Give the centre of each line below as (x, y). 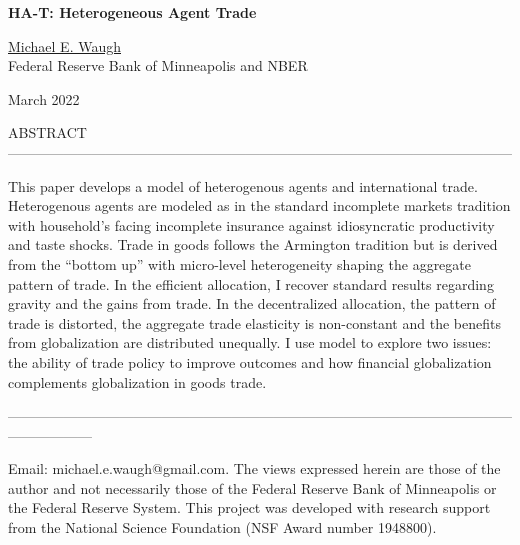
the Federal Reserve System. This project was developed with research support (249, 507)
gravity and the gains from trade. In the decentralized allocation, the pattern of (252, 303)
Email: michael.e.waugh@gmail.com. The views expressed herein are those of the (254, 468)
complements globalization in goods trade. (137, 381)
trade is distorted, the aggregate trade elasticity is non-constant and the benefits (254, 322)
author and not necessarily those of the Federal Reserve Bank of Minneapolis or (252, 487)
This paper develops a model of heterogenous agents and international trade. (243, 185)
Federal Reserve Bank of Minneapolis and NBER (158, 65)
